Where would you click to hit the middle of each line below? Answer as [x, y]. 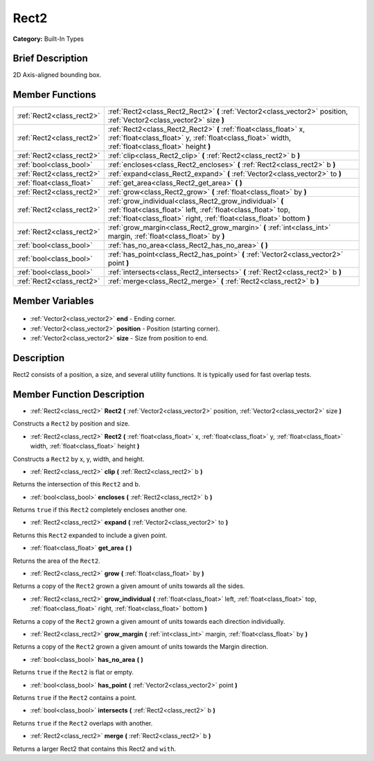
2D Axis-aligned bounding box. [57, 75]
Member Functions [54, 95]
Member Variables [53, 300]
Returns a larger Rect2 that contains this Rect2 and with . [95, 749]
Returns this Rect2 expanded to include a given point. [90, 535]
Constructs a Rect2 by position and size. [71, 423]
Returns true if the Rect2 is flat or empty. [73, 672]
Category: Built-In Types [48, 39]
